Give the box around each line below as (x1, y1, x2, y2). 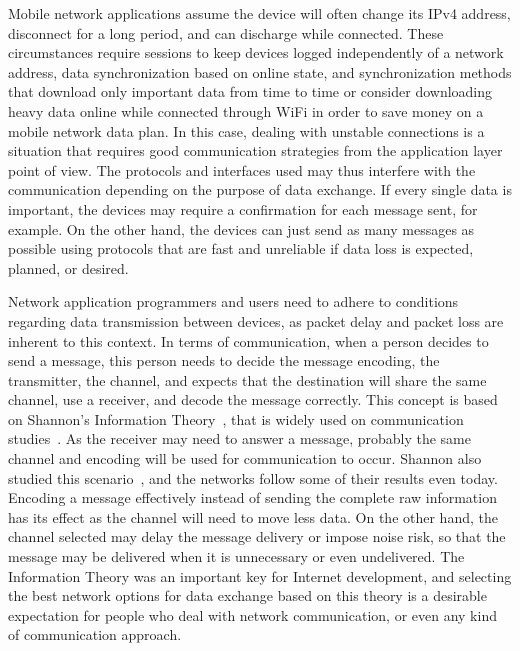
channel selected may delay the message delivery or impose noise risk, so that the (8, 526, 506, 547)
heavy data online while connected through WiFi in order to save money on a (8, 100, 484, 121)
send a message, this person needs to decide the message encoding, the (8, 350, 440, 371)
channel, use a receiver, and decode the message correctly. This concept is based (8, 389, 498, 410)
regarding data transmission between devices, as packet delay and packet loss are (8, 310, 504, 331)
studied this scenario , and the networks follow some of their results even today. (8, 467, 498, 488)
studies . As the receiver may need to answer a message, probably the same (8, 428, 471, 449)
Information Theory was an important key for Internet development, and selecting (8, 565, 512, 586)
